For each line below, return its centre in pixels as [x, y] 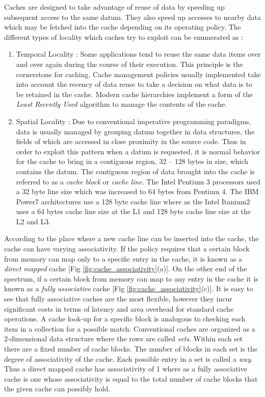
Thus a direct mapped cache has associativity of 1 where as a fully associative [126, 369]
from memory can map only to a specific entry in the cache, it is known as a [123, 258]
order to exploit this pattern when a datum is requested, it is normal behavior [138, 151]
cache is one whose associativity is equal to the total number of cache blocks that [131, 378]
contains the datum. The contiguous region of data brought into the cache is [135, 171]
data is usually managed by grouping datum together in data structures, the [135, 131]
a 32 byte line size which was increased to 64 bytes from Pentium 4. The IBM [137, 191]
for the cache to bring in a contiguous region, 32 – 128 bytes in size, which [132, 161]
